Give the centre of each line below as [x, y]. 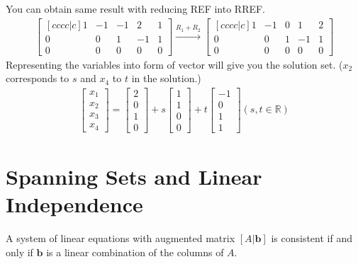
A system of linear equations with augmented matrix [121, 238]
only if [19, 252]
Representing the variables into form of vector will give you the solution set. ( [174, 64]
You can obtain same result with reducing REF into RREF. [136, 8]
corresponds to [38, 78]
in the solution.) [166, 78]
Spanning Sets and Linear [134, 177]
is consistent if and [312, 238]
